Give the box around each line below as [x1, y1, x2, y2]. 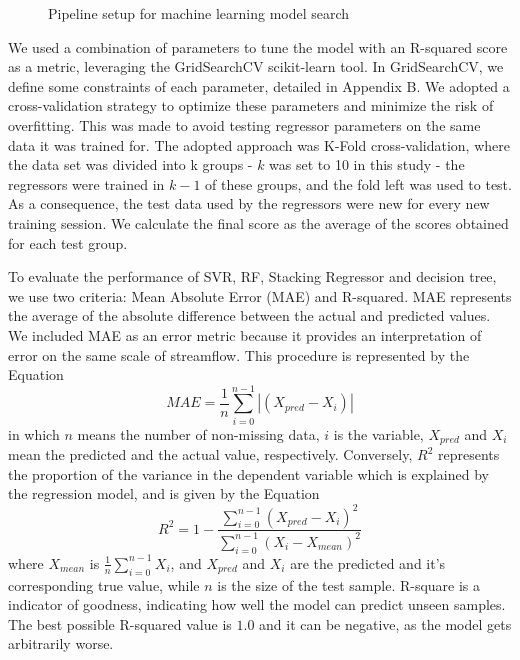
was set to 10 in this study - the [269, 154, 465, 175]
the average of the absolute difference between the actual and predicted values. [8, 305, 491, 326]
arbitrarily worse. [8, 633, 114, 654]
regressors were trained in [8, 173, 165, 194]
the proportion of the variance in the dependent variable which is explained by [8, 463, 489, 484]
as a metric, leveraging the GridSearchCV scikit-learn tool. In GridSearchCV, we [8, 56, 504, 77]
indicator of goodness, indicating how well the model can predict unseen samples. [8, 594, 506, 615]
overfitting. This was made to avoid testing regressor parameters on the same [8, 114, 481, 135]
